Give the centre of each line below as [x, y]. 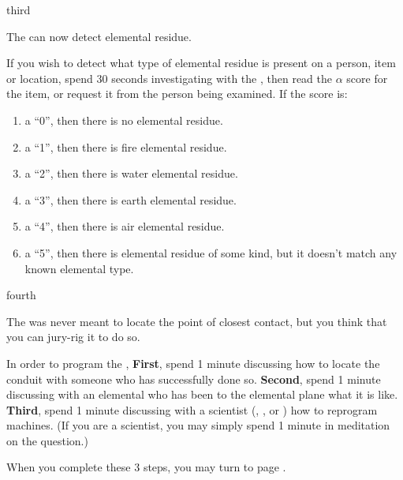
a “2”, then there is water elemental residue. [131, 173]
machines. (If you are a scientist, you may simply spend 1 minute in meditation [198, 425]
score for [367, 78]
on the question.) [47, 440]
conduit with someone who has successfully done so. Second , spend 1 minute [194, 379]
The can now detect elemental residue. [99, 36]
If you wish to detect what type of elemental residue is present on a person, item [201, 63]
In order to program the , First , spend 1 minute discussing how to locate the [193, 363]
